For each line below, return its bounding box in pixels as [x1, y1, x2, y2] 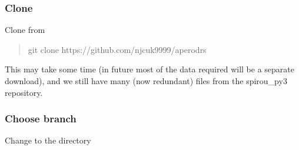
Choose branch [5, 111, 77, 126]
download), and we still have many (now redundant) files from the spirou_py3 [5, 75, 287, 86]
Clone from [5, 24, 45, 36]
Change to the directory [5, 134, 91, 146]
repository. [5, 86, 43, 98]
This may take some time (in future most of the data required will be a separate [5, 63, 294, 75]
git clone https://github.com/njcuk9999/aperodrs [28, 43, 207, 55]
